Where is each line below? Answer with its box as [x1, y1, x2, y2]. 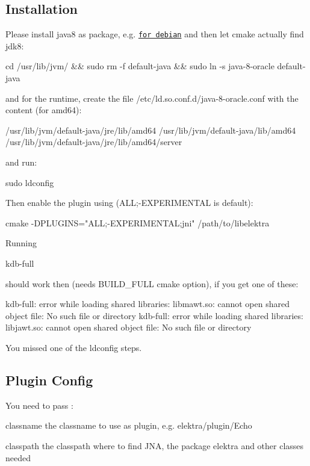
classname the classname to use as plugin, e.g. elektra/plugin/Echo [5, 419, 252, 432]
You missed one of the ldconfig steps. [5, 341, 142, 353]
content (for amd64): [5, 104, 82, 116]
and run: [5, 156, 37, 169]
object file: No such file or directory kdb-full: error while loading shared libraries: [5, 309, 303, 322]
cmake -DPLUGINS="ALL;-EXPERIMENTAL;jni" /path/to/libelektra [5, 216, 270, 229]
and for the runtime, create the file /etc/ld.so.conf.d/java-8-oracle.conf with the [5, 92, 299, 104]
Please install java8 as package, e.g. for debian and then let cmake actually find [5, 28, 304, 40]
